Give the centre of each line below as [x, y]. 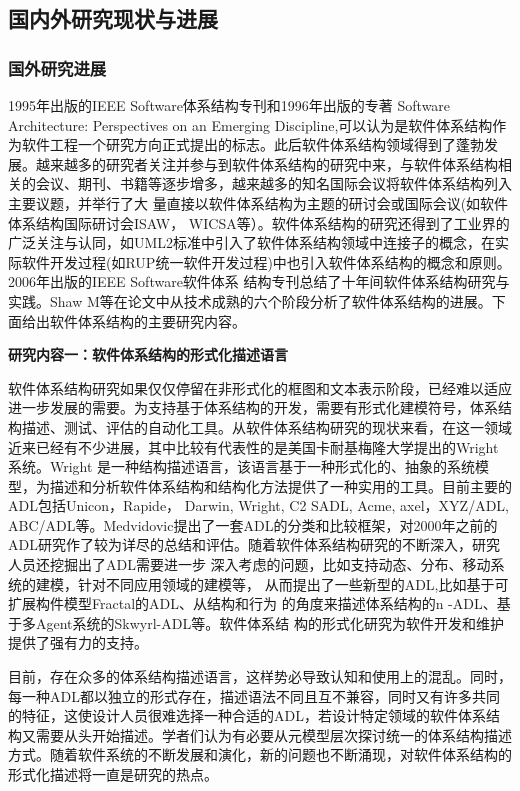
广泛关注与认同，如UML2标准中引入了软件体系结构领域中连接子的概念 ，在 [252, 242]
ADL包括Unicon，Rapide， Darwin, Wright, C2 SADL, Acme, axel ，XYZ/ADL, [259, 505]
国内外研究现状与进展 [113, 18]
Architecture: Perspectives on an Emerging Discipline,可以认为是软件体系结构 [250, 124]
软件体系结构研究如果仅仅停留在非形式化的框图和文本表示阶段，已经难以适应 [260, 387]
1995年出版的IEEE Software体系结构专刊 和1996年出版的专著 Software [229, 105]
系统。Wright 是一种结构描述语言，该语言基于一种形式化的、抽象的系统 [242, 466]
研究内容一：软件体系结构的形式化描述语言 [148, 354]
